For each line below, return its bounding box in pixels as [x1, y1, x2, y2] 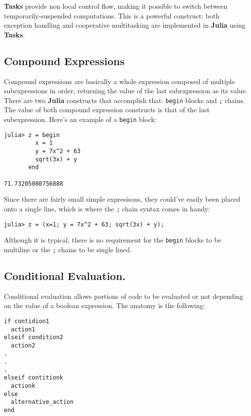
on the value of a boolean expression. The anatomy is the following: [4, 300, 205, 311]
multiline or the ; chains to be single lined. [4, 244, 132, 254]
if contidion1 [4, 317, 50, 325]
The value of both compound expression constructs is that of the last [4, 104, 210, 115]
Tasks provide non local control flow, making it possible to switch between [4, 1, 228, 11]
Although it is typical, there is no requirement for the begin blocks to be [4, 235, 221, 245]
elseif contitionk [4, 374, 63, 381]
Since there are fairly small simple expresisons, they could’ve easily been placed [4, 194, 240, 204]
